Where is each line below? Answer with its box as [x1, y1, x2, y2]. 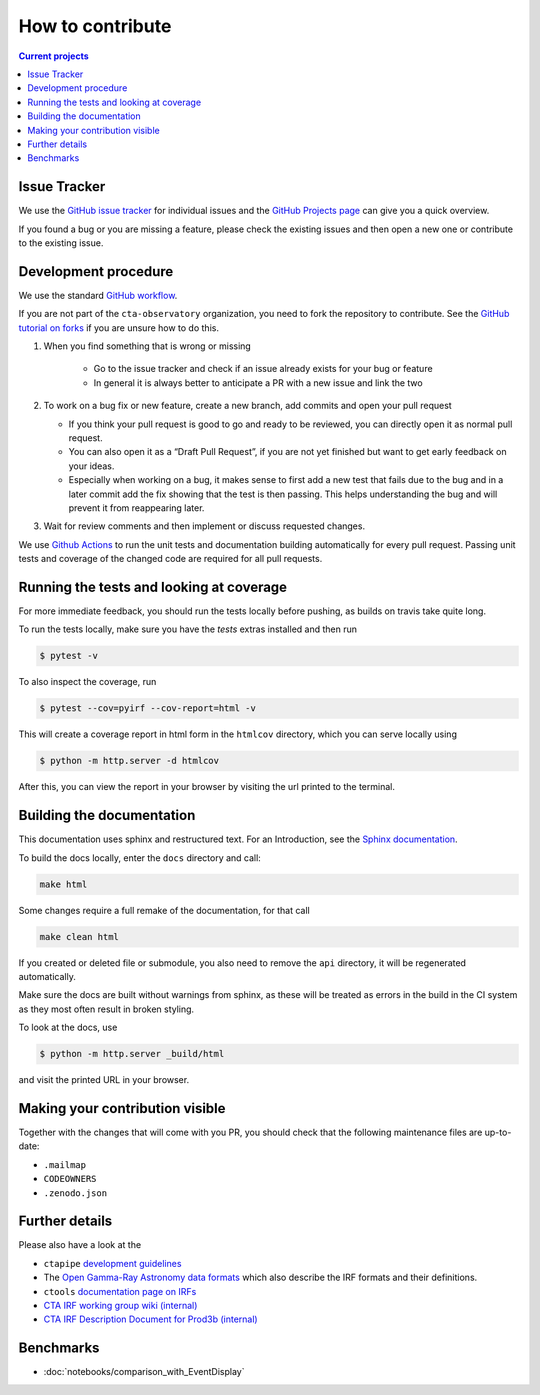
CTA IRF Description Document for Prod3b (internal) [43, 1313, 259, 1325]
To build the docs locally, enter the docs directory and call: [18, 851, 262, 864]
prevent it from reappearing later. [68, 501, 205, 514]
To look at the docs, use [18, 1021, 118, 1034]
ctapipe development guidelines [43, 1257, 182, 1269]
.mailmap [43, 1159, 87, 1170]
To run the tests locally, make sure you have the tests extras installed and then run [18, 623, 358, 635]
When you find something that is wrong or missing [43, 340, 252, 352]
